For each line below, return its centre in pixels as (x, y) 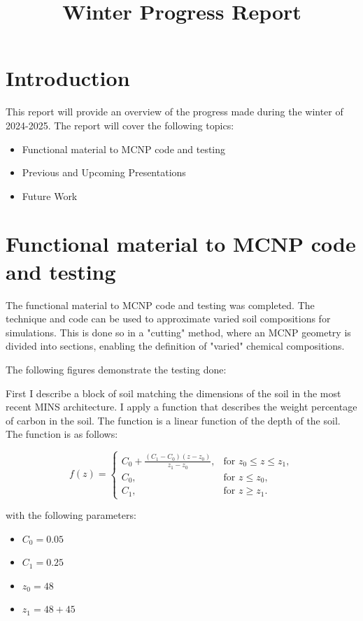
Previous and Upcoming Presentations (104, 172)
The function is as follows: (62, 434)
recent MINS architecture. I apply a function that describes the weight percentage (181, 407)
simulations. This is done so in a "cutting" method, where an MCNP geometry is (178, 332)
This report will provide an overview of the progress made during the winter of (175, 112)
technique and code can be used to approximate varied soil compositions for (168, 319)
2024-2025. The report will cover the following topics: (120, 125)
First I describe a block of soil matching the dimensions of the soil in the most (173, 393)
